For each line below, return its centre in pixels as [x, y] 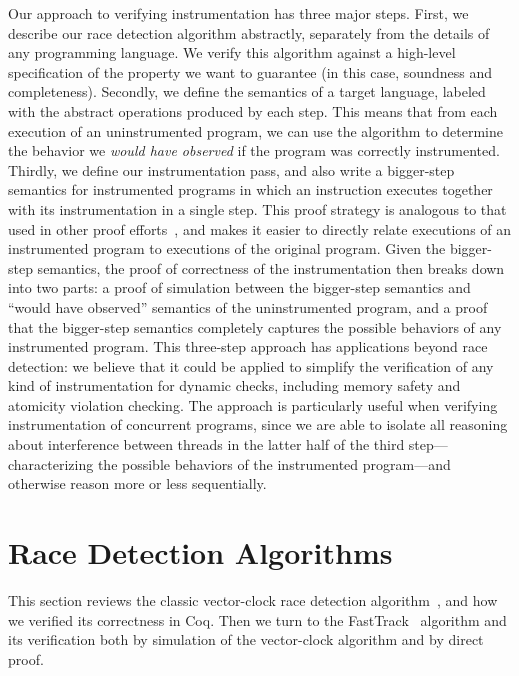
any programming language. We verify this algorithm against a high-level [232, 52]
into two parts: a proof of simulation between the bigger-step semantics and [239, 287]
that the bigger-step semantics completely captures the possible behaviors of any [255, 326]
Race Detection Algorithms [200, 552]
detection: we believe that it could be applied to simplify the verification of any [251, 365]
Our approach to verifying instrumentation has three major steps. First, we [238, 13]
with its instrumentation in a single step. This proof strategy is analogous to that [257, 208]
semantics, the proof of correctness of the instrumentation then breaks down [271, 267]
